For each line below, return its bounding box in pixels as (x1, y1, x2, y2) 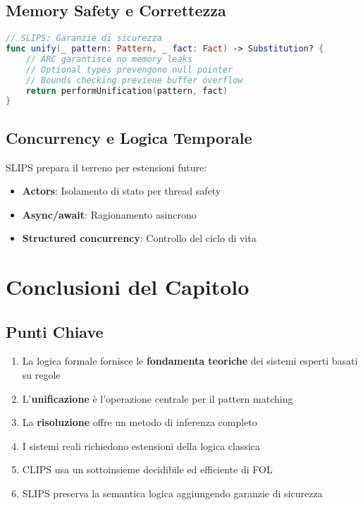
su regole (22, 367, 61, 382)
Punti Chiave (6, 320, 104, 342)
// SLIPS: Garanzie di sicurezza (6, 33, 162, 44)
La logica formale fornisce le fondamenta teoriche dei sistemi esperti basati (22, 353, 358, 368)
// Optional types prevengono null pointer (25, 64, 233, 75)
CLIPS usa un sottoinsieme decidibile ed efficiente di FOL (22, 462, 273, 477)
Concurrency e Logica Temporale (6, 126, 252, 148)
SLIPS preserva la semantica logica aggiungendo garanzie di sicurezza (22, 486, 323, 501)
